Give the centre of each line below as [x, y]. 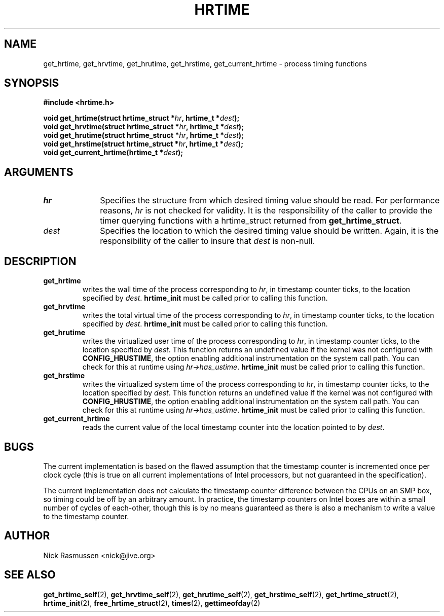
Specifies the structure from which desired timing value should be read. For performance [270, 201]
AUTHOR [27, 536]
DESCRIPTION [40, 261]
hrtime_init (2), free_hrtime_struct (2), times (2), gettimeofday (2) [152, 603]
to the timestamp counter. [86, 516]
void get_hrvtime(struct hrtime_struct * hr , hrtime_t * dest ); [143, 127]
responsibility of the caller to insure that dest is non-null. [208, 241]
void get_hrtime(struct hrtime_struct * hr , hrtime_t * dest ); [141, 118]
